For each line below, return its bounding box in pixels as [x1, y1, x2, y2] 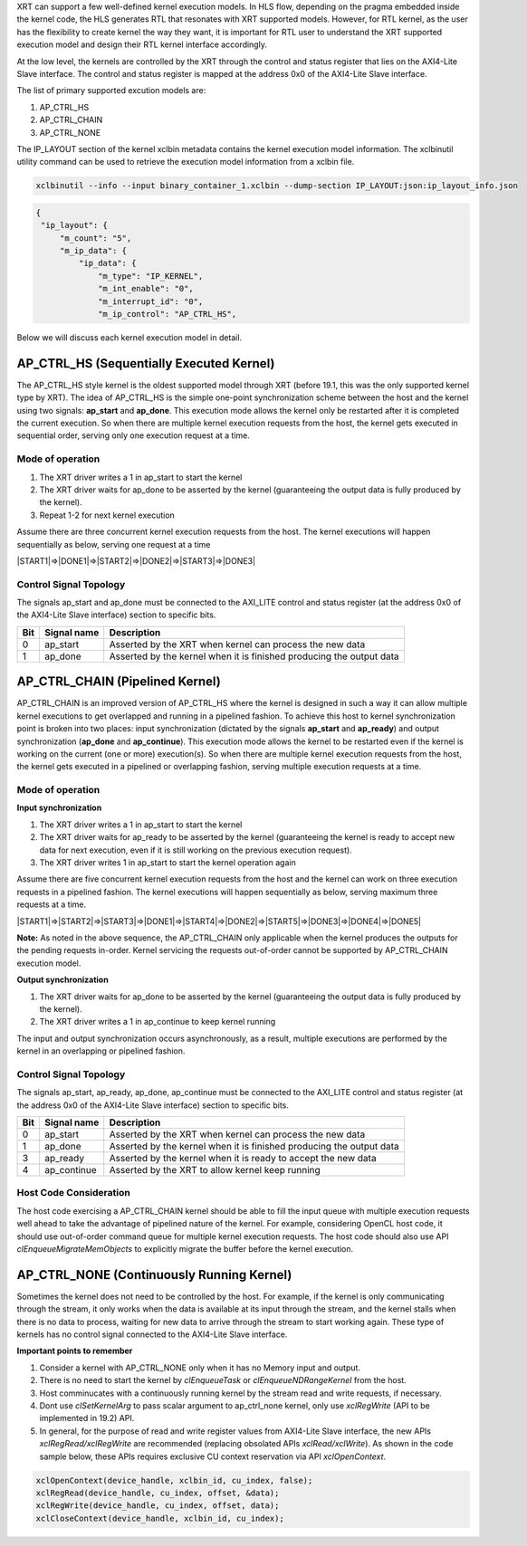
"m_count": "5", [59, 233, 132, 243]
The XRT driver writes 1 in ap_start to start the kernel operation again [39, 857, 296, 868]
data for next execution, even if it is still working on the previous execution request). [39, 845, 352, 855]
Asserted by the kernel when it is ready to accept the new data [109, 1152, 377, 1165]
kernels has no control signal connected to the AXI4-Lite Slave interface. [16, 1329, 288, 1340]
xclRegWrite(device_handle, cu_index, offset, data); [35, 1501, 280, 1511]
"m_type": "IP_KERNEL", [98, 271, 204, 281]
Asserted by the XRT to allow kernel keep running [109, 1164, 321, 1177]
